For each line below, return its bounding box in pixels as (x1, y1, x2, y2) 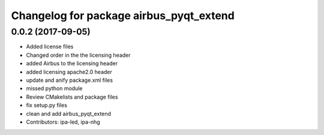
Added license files (26, 43, 74, 50)
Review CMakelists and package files (26, 93, 118, 100)
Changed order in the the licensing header (26, 51, 131, 59)
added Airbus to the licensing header (26, 60, 118, 67)
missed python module (26, 85, 83, 92)
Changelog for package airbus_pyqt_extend (11, 9, 235, 22)
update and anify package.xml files (26, 76, 113, 84)
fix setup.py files (26, 102, 67, 109)
